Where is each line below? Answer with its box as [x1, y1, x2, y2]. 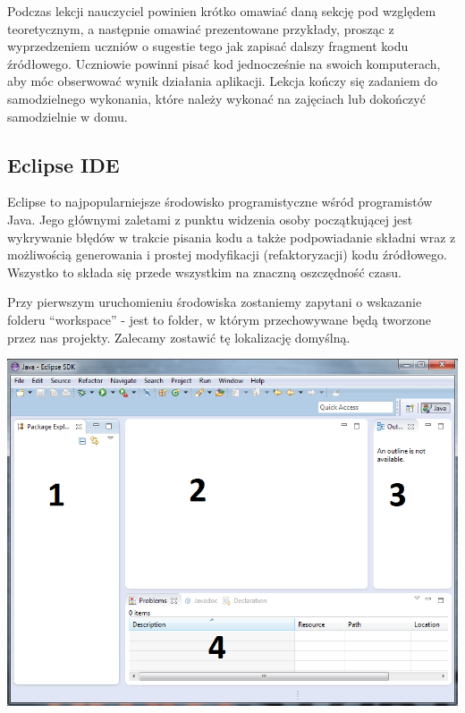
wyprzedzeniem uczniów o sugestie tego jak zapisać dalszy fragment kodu [7, 37, 409, 55]
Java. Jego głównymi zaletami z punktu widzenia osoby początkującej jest [7, 209, 413, 228]
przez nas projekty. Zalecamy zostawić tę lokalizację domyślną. [7, 327, 351, 346]
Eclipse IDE [7, 150, 120, 178]
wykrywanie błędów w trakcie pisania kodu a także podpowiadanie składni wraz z [7, 227, 456, 246]
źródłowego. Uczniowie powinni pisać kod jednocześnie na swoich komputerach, [7, 54, 441, 72]
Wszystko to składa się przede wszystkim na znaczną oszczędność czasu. [7, 262, 402, 281]
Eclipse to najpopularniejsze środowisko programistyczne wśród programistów [7, 192, 433, 211]
